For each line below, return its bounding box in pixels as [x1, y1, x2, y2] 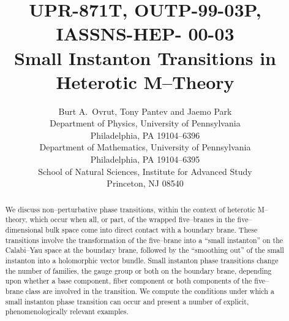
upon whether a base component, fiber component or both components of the [5, 276, 252, 286]
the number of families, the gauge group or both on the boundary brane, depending [5, 265, 272, 276]
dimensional [5, 224, 43, 234]
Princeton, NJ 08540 [107, 177, 184, 190]
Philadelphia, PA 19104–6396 [90, 128, 200, 141]
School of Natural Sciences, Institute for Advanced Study [38, 164, 252, 177]
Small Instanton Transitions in [13, 45, 277, 70]
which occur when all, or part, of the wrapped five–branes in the [29, 214, 235, 225]
